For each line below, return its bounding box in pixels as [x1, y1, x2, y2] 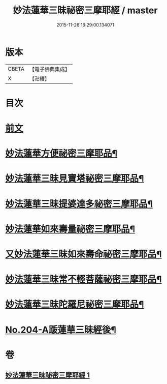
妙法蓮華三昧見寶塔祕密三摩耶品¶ [5, 173, 144, 185]
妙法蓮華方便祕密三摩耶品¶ [5, 148, 118, 159]
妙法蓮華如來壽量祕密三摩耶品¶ [5, 223, 136, 234]
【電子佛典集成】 [29, 66, 70, 73]
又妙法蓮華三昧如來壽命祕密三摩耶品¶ [5, 249, 162, 260]
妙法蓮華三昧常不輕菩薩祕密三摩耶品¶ [5, 274, 162, 285]
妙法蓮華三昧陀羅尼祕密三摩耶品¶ [5, 299, 144, 310]
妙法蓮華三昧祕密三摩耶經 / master [13, 5, 158, 16]
